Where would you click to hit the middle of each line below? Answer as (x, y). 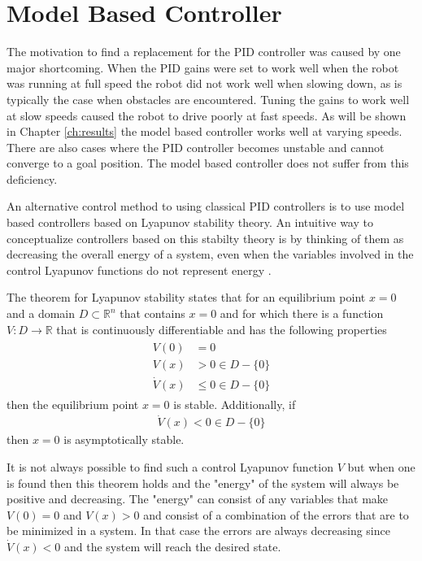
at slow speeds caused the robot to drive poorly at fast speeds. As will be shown (207, 115)
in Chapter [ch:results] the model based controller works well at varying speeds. (204, 131)
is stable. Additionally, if (235, 404)
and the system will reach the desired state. (172, 546)
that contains (152, 313)
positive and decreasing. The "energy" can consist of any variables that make (198, 499)
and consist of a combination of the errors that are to (276, 514)
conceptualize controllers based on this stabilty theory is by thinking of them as (205, 238)
